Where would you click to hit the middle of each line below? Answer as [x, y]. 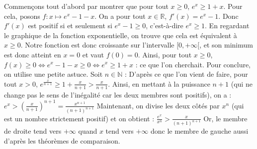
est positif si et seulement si [70, 25]
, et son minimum [226, 45]
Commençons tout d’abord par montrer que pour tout [86, 6]
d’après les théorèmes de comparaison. [62, 141]
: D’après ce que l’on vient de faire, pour [186, 74]
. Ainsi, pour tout [165, 54]
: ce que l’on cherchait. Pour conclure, [193, 64]
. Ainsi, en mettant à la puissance [159, 83]
